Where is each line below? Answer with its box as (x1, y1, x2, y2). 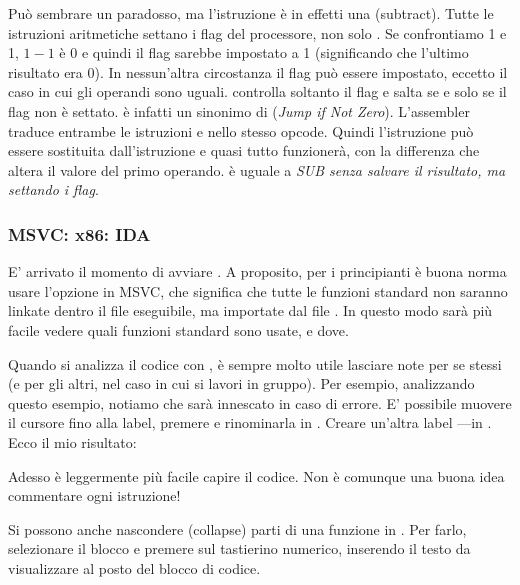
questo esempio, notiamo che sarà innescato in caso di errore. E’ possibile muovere (8, 392, 512, 413)
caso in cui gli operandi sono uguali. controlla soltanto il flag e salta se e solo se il (8, 81, 507, 102)
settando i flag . (8, 179, 99, 200)
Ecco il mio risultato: (8, 431, 137, 452)
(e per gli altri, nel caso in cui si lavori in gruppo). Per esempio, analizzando (8, 373, 475, 394)
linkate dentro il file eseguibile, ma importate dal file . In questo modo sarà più (8, 300, 493, 321)
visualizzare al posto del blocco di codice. (8, 557, 261, 578)
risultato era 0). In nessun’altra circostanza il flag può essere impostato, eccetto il (8, 61, 508, 82)
